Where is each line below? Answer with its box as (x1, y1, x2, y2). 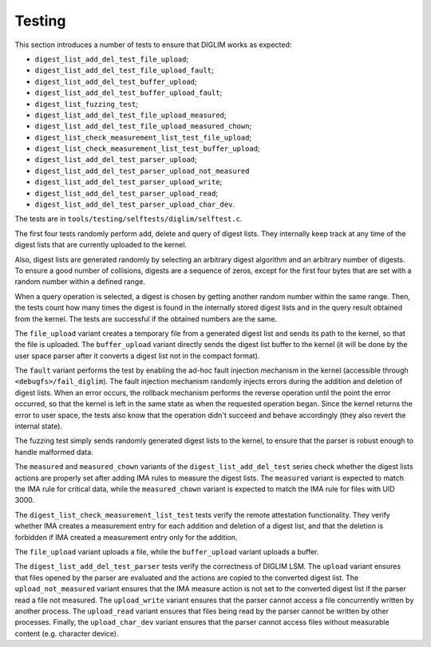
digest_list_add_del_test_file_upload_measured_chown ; (34, 121, 252, 131)
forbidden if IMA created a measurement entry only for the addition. (14, 532, 238, 542)
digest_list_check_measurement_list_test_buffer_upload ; (34, 144, 260, 153)
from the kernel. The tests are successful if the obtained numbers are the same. (14, 314, 278, 323)
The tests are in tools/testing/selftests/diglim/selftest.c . (14, 214, 243, 223)
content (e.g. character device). (14, 629, 119, 638)
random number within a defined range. (14, 277, 145, 286)
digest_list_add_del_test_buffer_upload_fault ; (34, 88, 223, 97)
